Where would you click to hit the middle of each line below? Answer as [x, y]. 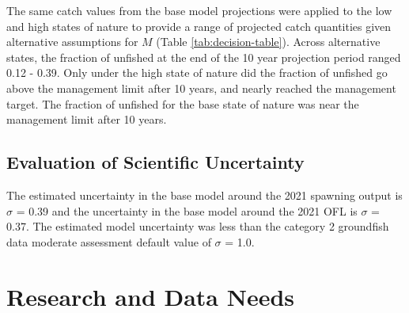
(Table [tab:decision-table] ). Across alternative [268, 42]
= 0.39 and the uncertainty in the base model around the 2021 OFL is [187, 210]
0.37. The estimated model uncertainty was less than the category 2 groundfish [198, 226]
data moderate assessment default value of [109, 241]
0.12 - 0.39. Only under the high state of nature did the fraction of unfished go [197, 73]
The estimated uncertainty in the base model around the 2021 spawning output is [204, 195]
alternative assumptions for [72, 42]
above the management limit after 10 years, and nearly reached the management [201, 88]
